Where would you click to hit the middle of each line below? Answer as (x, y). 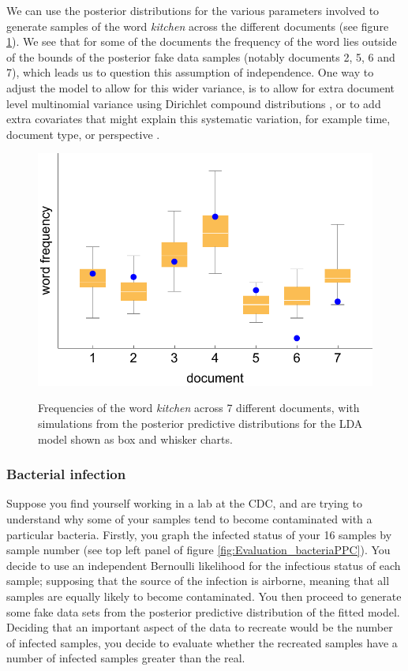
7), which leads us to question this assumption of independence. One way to (190, 72)
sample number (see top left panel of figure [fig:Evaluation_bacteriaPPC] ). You (198, 550)
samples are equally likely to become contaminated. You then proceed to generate (204, 596)
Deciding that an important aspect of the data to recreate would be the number (200, 627)
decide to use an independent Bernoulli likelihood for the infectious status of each (204, 565)
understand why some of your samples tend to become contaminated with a (189, 519)
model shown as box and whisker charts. (135, 439)
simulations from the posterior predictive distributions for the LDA (200, 424)
